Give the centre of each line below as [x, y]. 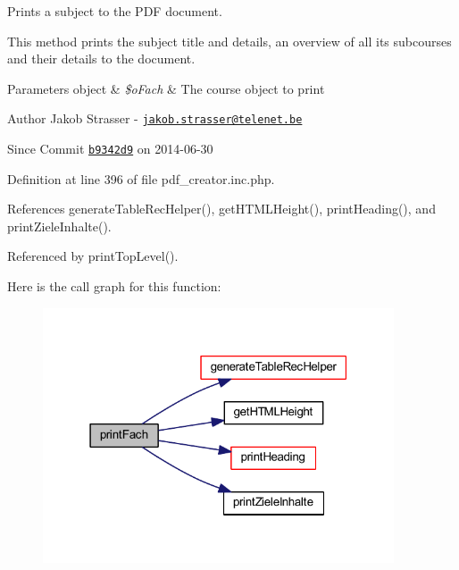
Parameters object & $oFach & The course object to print [166, 88]
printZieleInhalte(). [59, 226]
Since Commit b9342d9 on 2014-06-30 [110, 149]
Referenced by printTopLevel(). [93, 256]
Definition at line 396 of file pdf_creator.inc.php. [141, 178]
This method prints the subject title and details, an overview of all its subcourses [229, 41]
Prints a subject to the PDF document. [115, 11]
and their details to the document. [101, 59]
